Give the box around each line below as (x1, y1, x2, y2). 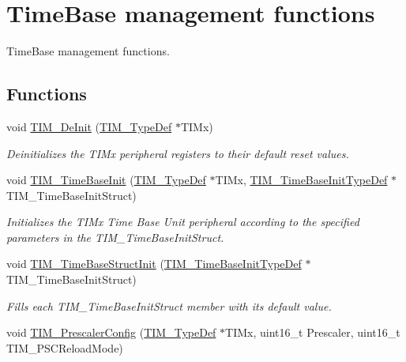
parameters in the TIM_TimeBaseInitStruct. (6, 228, 224, 245)
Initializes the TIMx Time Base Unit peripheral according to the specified (6, 213, 359, 230)
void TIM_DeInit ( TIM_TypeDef (6, 118, 172, 134)
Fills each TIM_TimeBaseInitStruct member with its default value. (6, 297, 332, 314)
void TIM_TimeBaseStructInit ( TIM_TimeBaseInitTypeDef (6, 255, 302, 272)
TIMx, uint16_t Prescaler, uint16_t (225, 324, 400, 341)
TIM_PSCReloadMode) (6, 339, 123, 356)
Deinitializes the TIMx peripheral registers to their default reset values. (6, 145, 349, 161)
